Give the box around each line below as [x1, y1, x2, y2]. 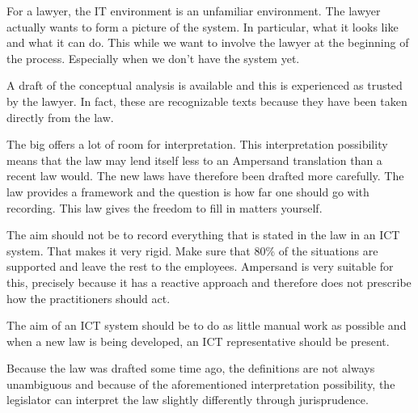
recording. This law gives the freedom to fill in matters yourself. [6, 199, 323, 216]
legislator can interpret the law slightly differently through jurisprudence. [6, 391, 369, 408]
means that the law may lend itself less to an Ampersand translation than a [6, 151, 382, 168]
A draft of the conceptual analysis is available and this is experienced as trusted [6, 77, 403, 94]
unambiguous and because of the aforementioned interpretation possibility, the [6, 375, 395, 392]
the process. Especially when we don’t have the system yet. [6, 49, 300, 66]
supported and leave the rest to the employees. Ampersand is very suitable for [6, 258, 394, 275]
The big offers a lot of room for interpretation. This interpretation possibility [6, 136, 388, 153]
